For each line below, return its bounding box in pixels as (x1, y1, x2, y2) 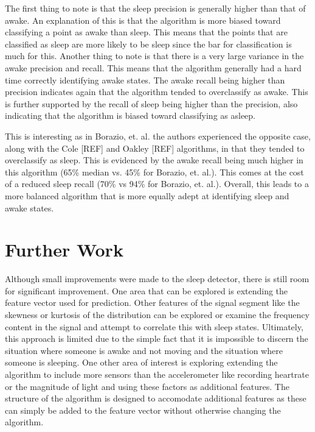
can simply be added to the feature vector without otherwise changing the (5, 403, 281, 416)
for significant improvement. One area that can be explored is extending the (5, 284, 288, 297)
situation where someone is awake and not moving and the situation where (5, 344, 283, 356)
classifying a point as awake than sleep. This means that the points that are (5, 26, 288, 38)
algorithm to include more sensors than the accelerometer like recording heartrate (5, 367, 309, 380)
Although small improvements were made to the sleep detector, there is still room (5, 272, 310, 285)
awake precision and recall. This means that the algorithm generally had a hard (5, 61, 302, 74)
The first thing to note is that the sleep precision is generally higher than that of (5, 2, 306, 14)
